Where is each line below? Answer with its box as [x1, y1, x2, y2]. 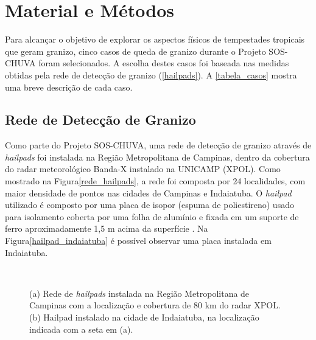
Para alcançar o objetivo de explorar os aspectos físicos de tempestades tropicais [5, 33, 305, 46]
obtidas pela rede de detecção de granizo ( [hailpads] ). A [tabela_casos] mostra [5, 68, 297, 81]
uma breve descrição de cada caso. [5, 80, 133, 93]
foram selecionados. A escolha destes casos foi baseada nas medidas [38, 57, 289, 69]
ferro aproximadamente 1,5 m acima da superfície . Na [5, 222, 208, 235]
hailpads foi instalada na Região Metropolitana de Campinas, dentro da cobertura [5, 150, 310, 163]
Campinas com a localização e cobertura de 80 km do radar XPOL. [29, 299, 281, 311]
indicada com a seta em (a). [29, 322, 133, 335]
